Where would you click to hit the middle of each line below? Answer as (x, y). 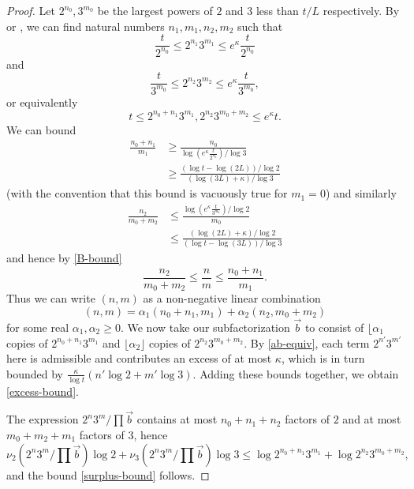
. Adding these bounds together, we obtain (296, 373)
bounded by (35, 373)
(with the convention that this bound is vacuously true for (147, 193)
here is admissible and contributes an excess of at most (139, 358)
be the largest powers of (155, 10)
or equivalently (42, 102)
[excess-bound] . (43, 391)
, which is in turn (323, 358)
